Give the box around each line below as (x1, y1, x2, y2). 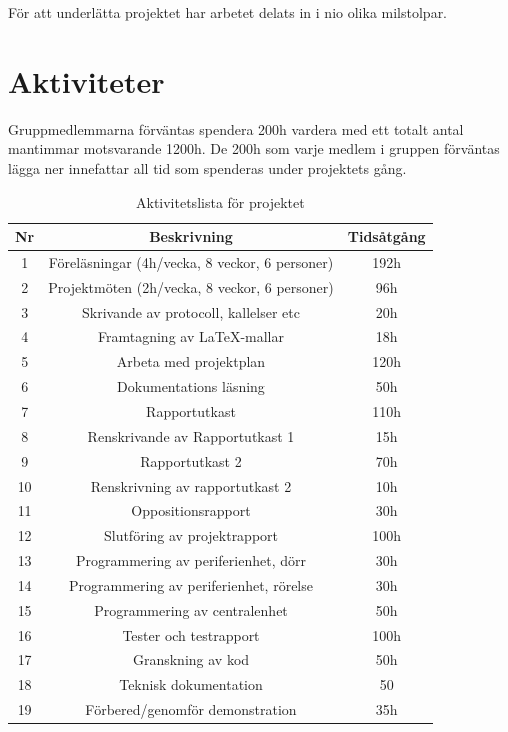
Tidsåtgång (347, 226, 426, 247)
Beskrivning (149, 226, 233, 247)
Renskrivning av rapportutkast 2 (90, 475, 292, 496)
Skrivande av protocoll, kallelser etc (82, 301, 300, 322)
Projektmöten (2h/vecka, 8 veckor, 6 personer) (48, 276, 334, 297)
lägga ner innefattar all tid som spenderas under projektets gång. (8, 157, 407, 178)
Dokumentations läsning (117, 376, 265, 397)
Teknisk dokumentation (119, 674, 263, 695)
